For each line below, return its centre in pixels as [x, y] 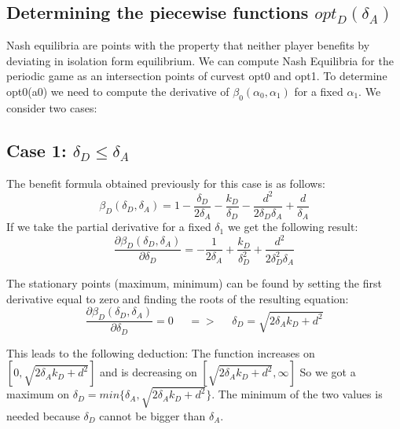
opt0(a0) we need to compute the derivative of [118, 91]
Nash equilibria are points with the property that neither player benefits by [188, 45]
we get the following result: [293, 227]
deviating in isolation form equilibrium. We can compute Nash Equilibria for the [200, 60]
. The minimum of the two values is [297, 394]
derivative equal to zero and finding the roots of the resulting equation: [178, 298]
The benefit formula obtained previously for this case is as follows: [166, 183]
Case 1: [37, 150]
